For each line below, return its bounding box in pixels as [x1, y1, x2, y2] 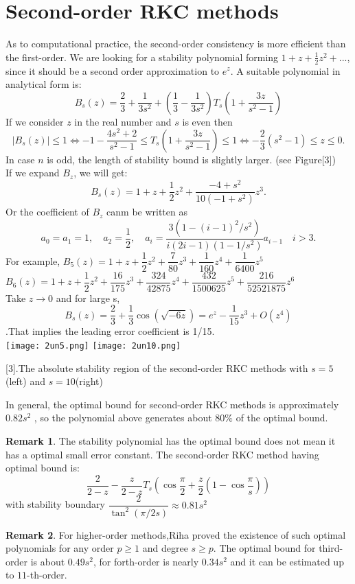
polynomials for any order [5, 541, 114, 555]
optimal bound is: [5, 460, 80, 475]
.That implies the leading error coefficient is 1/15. [5, 324, 215, 338]
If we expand [5, 165, 60, 180]
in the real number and [74, 114, 172, 128]
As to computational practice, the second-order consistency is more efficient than [5, 36, 346, 51]
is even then [182, 114, 233, 128]
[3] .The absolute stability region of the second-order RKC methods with [5, 360, 308, 375]
